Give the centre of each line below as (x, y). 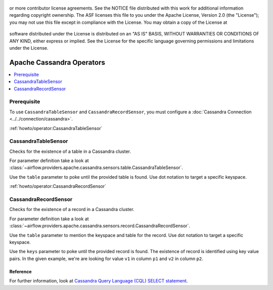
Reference (20, 271)
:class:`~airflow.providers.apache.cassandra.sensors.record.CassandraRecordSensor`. (100, 226)
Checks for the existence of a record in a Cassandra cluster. (72, 210)
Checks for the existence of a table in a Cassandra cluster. (70, 151)
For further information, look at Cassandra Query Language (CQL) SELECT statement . (99, 281)
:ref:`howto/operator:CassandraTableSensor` (56, 128)
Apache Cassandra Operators (57, 63)
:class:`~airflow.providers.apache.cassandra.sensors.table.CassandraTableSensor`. (96, 168)
